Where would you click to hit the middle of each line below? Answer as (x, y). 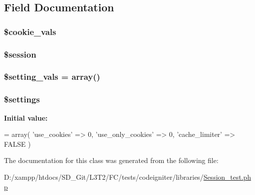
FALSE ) (18, 144)
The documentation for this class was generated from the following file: (111, 160)
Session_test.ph (227, 177)
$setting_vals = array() (52, 77)
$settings (22, 99)
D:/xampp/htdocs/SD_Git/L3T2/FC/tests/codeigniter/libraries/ (104, 177)
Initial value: (26, 117)
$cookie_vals (30, 31)
